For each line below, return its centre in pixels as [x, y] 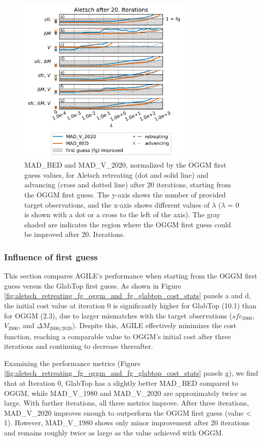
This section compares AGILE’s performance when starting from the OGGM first [131, 276]
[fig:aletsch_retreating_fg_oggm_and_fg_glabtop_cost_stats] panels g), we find [131, 373]
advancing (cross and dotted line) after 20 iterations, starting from [128, 185]
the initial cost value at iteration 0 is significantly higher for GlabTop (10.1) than [130, 305]
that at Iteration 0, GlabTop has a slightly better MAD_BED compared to [121, 383]
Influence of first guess [51, 256]
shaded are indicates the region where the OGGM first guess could [128, 224]
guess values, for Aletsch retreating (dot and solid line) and [116, 174]
